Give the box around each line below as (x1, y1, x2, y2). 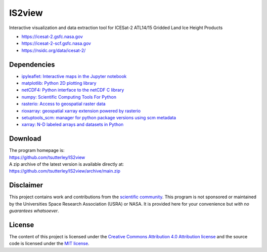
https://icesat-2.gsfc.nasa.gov (21, 34, 83, 39)
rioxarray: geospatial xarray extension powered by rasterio (21, 108, 141, 113)
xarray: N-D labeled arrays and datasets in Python (21, 121, 124, 128)
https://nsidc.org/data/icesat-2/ (21, 47, 86, 53)
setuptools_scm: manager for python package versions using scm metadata (21, 114, 177, 120)
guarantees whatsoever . (9, 208, 59, 214)
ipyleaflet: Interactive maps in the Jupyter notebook (21, 73, 127, 79)
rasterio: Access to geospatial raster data (21, 101, 106, 107)
